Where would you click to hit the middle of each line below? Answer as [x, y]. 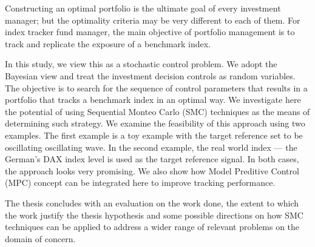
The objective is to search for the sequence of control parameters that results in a [156, 87]
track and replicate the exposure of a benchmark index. [108, 43]
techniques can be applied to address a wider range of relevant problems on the [152, 227]
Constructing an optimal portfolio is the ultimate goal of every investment [143, 8]
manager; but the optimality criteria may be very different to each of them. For [153, 20]
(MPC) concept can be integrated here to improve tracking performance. [140, 183]
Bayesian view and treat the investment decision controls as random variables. [150, 75]
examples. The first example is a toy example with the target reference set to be [154, 135]
